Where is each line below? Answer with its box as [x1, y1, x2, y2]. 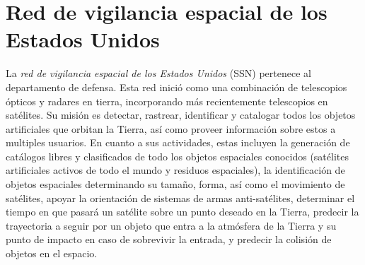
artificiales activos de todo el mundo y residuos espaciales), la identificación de [6, 163, 345, 177]
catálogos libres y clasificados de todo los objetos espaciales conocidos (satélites [6, 148, 349, 163]
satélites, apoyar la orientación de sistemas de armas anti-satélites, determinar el [6, 190, 355, 205]
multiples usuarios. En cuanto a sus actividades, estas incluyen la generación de [6, 135, 350, 150]
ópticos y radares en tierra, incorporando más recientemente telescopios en [6, 93, 328, 108]
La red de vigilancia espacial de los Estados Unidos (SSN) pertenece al [6, 66, 311, 81]
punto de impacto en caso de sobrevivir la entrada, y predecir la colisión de [6, 232, 332, 247]
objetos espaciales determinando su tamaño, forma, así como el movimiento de [6, 177, 345, 192]
